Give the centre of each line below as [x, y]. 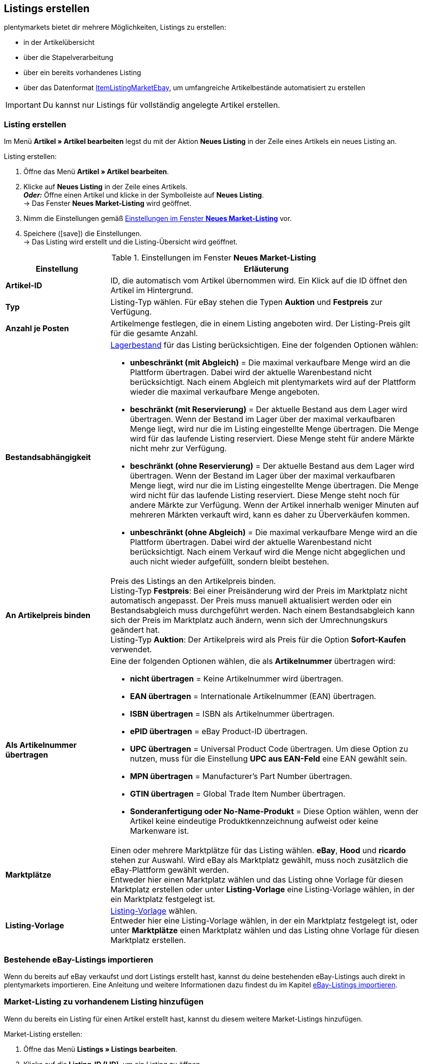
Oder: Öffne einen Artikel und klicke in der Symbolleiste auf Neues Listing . [144, 195]
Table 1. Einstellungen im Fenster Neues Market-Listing [214, 258]
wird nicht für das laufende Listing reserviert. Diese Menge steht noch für [265, 495]
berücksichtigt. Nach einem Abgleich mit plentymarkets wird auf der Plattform [273, 382]
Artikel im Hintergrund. [152, 291]
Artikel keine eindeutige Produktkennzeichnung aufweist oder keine [254, 821]
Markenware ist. [160, 831]
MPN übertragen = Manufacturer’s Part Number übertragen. [241, 776]
